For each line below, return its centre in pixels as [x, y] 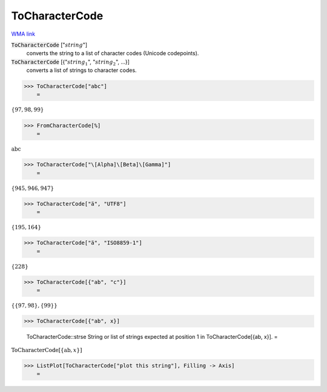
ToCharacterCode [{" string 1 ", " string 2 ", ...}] [71, 62]
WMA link [23, 34]
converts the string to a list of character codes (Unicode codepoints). [113, 53]
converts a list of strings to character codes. [81, 70]
